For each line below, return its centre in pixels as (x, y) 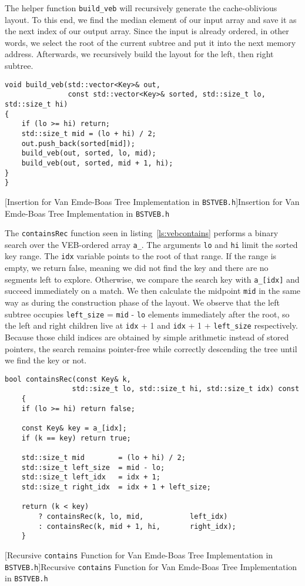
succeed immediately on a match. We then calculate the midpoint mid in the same (153, 291)
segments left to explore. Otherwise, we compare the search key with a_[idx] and (152, 279)
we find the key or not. (46, 360)
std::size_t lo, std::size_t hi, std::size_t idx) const (186, 389)
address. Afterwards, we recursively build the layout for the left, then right (139, 54)
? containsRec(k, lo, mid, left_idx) (133, 516)
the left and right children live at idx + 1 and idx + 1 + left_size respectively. (151, 325)
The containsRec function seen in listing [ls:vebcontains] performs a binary (142, 233)
